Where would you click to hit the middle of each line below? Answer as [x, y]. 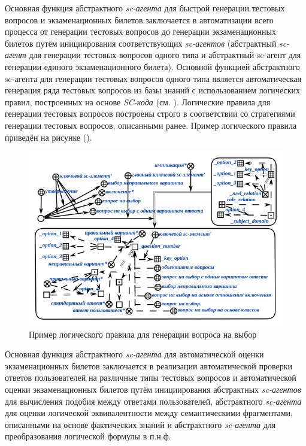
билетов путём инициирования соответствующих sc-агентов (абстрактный [141, 43]
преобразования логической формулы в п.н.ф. [88, 436]
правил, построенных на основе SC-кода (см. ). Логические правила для [138, 101]
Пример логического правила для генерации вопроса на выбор [143, 334]
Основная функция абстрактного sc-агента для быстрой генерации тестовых [145, 8]
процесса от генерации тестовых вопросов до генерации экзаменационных [140, 31]
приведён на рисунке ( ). [49, 137]
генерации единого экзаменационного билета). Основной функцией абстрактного [152, 66]
